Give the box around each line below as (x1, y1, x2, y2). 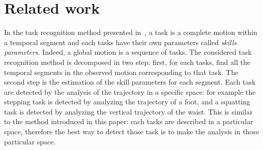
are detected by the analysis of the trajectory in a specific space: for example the (4, 86, 256, 97)
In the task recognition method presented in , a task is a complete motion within (4, 27, 257, 37)
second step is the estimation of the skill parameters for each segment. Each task (4, 77, 256, 87)
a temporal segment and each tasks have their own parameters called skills (4, 36, 237, 47)
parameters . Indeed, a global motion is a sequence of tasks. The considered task (4, 47, 252, 57)
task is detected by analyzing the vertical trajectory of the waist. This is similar (4, 106, 253, 117)
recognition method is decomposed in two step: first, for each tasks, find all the (4, 56, 250, 67)
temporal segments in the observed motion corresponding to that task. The (4, 66, 239, 77)
